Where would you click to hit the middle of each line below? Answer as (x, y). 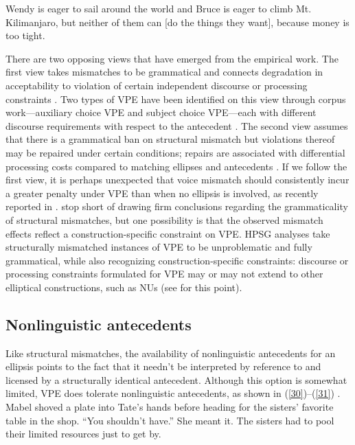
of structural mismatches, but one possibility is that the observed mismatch (164, 219)
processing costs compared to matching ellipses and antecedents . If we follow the (176, 166)
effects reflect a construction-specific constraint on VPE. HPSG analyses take (168, 233)
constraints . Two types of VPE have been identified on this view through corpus (176, 99)
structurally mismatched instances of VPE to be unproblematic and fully (159, 247)
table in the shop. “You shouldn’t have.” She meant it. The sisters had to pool (170, 420)
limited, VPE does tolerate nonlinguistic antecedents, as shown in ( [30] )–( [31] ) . (173, 393)
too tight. (25, 35)
